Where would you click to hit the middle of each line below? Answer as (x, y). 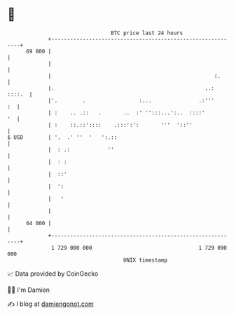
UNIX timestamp (145, 260)
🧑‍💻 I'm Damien (29, 290)
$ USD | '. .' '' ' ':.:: (62, 137)
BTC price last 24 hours (147, 33)
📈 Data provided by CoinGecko (53, 274)
